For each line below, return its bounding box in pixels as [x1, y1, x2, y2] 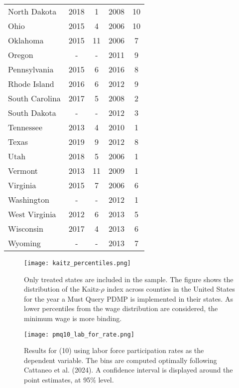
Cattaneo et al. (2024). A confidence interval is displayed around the [24, 365, 233, 375]
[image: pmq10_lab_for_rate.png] [24, 331, 134, 338]
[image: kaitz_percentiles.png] [24, 260, 131, 267]
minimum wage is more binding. [24, 313, 122, 324]
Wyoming [8, 237, 41, 249]
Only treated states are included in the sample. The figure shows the [24, 274, 234, 284]
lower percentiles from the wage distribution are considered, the [24, 303, 218, 314]
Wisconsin [8, 223, 43, 234]
